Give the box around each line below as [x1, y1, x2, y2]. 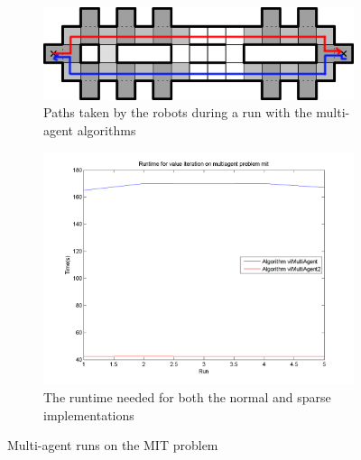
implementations [43, 405, 134, 424]
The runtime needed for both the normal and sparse [43, 388, 331, 407]
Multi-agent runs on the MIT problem [7, 436, 218, 455]
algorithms [77, 120, 136, 139]
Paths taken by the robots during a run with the [43, 103, 312, 122]
